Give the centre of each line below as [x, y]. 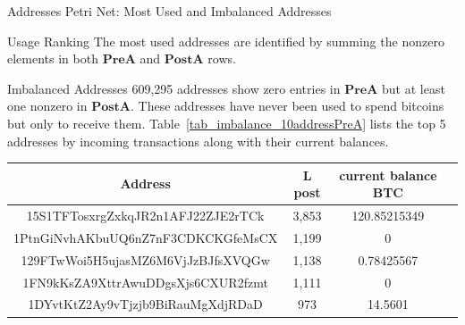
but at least [414, 88]
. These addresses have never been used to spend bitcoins [287, 106]
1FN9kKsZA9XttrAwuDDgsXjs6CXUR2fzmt [145, 282]
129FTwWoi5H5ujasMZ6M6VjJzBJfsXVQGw [145, 259]
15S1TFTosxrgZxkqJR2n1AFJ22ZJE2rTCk [145, 216]
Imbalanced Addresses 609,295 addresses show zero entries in [174, 88]
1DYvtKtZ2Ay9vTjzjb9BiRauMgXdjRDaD [145, 304]
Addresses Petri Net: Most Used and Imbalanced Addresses [169, 11]
